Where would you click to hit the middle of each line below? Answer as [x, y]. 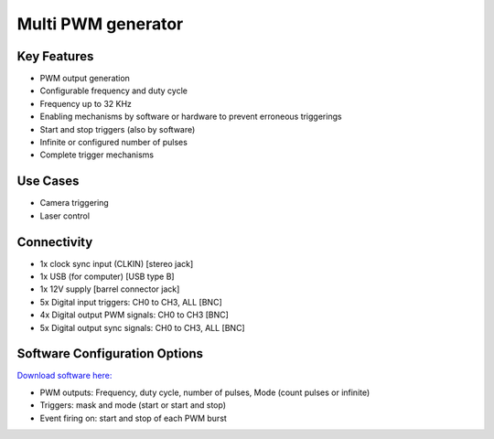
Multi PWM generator [100, 24]
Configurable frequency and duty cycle [113, 91]
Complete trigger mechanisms [97, 155]
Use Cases [48, 182]
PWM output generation [85, 79]
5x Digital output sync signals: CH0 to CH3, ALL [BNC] [143, 327]
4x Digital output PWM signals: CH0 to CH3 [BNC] [134, 315]
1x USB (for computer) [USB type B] [107, 276]
